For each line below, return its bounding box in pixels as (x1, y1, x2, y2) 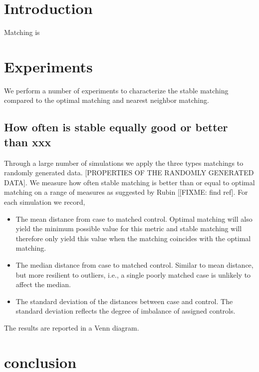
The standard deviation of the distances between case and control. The (15, 296, 233, 306)
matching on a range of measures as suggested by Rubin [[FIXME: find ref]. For (4, 187, 248, 197)
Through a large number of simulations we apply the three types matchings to (4, 157, 244, 168)
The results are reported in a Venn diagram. (4, 322, 139, 333)
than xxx (4, 134, 51, 149)
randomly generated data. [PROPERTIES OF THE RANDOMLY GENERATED (4, 167, 254, 178)
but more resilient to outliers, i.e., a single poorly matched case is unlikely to (15, 269, 251, 280)
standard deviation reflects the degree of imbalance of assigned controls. (15, 306, 236, 316)
